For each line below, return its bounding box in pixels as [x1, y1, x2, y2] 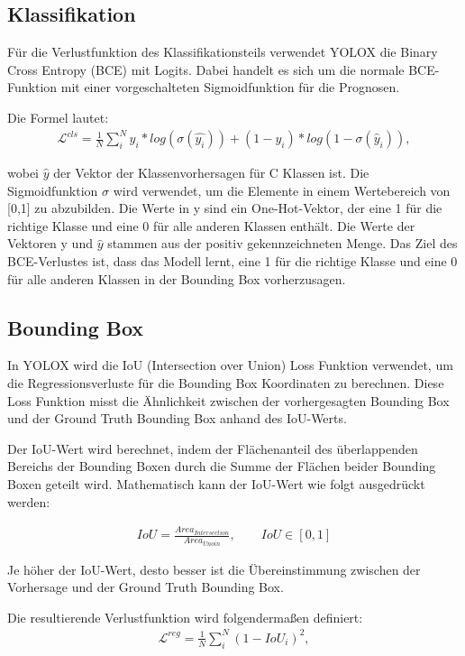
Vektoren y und [7, 234, 93, 253]
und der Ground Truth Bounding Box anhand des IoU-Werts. [7, 409, 347, 428]
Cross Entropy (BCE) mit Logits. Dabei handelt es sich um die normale [7, 60, 405, 79]
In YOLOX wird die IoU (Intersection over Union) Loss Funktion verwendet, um [7, 356, 453, 374]
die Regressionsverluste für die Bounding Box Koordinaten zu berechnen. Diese [7, 374, 444, 393]
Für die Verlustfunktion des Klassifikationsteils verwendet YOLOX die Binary [7, 42, 438, 61]
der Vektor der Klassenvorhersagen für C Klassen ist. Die [53, 163, 369, 182]
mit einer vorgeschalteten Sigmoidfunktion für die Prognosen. [60, 78, 400, 97]
